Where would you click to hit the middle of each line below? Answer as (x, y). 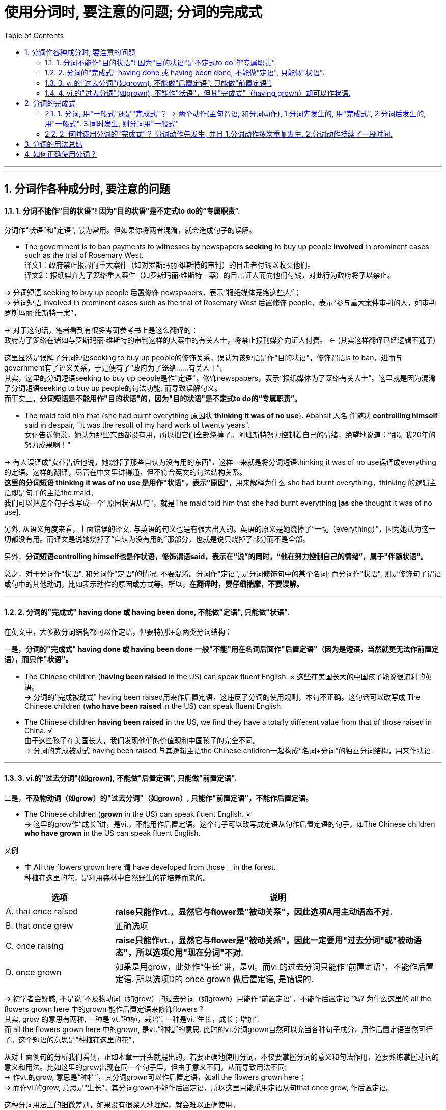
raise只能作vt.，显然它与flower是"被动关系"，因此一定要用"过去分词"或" (256, 940)
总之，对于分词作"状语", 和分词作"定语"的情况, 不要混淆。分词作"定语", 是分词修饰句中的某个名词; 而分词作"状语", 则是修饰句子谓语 (223, 574)
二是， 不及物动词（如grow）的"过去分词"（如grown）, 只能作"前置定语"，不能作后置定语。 (159, 798)
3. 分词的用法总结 (54, 144)
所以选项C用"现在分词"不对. (190, 952)
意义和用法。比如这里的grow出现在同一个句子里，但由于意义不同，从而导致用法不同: (146, 1067)
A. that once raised (42, 911)
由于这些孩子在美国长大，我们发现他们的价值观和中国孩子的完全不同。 (142, 740)
